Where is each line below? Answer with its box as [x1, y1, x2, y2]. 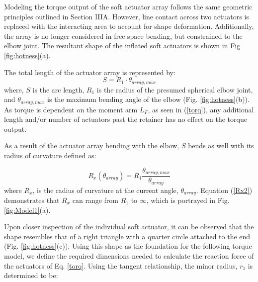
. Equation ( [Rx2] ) [196, 185, 253, 195]
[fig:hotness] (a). [4, 50, 51, 60]
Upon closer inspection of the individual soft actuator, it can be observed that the [4, 221, 254, 232]
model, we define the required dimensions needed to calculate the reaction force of [4, 250, 254, 261]
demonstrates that [4, 195, 60, 205]
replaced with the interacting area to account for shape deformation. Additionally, [4, 21, 254, 31]
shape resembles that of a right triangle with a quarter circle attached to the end [4, 231, 251, 241]
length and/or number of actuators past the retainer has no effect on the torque [4, 114, 247, 124]
